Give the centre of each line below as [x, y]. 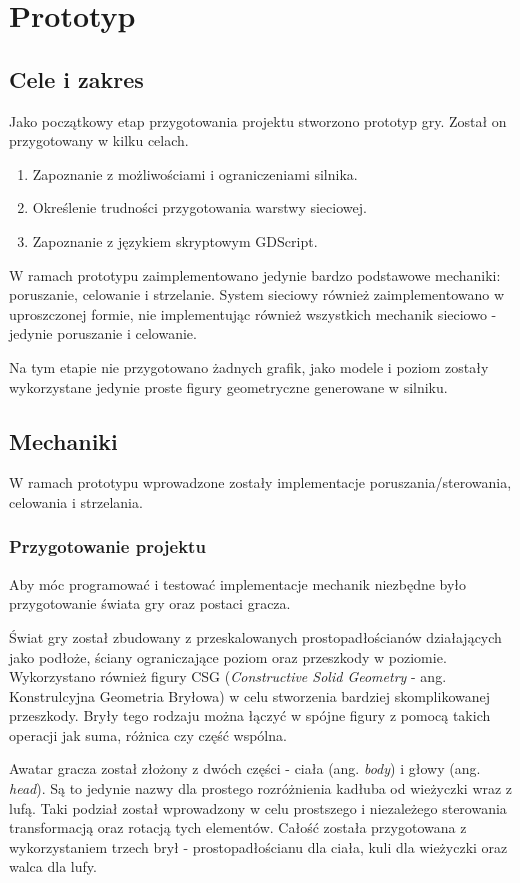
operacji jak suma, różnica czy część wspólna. [148, 734]
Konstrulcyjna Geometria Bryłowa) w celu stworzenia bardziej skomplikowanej [250, 695]
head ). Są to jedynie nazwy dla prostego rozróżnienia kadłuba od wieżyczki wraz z [261, 788]
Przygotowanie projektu [107, 546]
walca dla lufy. [53, 866]
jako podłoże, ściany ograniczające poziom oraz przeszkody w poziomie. [228, 656]
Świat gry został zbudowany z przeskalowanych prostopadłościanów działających [255, 636]
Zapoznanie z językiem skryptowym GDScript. [175, 240]
